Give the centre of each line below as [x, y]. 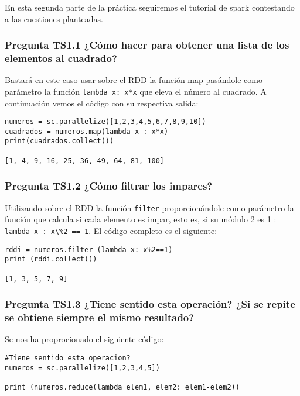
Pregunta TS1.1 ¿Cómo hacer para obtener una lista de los [147, 45]
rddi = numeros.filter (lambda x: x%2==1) [89, 249]
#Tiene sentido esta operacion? [68, 358]
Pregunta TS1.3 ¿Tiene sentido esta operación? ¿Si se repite [150, 304]
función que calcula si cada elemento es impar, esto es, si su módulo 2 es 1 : [141, 219]
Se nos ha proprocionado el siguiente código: [84, 339]
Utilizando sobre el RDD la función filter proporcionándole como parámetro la [149, 207]
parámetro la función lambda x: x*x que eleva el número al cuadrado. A [136, 91]
